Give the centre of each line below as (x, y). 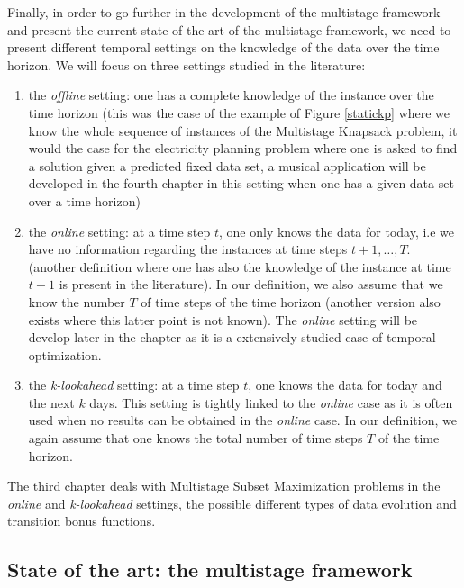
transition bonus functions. (82, 521)
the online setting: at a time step (119, 231)
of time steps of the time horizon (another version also (291, 301)
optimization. (65, 354)
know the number (77, 301)
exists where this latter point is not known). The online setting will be (223, 319)
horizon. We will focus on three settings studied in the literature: (187, 64)
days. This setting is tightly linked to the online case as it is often (271, 402)
